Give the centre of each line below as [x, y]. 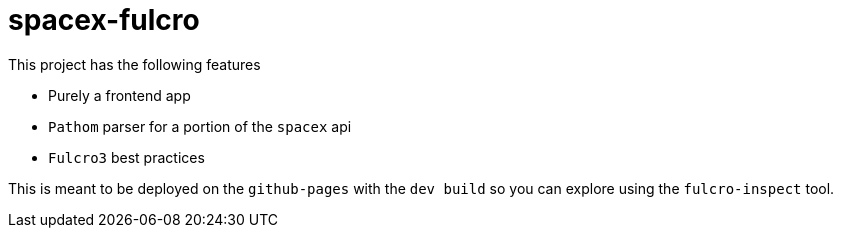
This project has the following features [134, 64]
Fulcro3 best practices [126, 157]
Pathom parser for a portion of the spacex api [200, 126]
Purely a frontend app [119, 95]
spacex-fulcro [104, 20]
